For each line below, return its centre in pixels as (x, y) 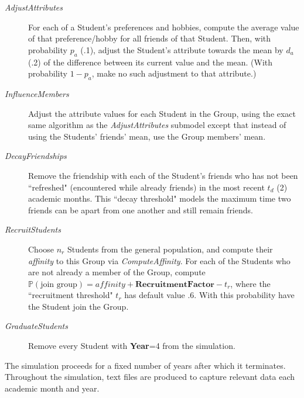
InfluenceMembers (37, 93)
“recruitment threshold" (71, 295)
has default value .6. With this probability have (209, 295)
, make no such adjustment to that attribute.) (174, 73)
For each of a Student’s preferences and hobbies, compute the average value (164, 27)
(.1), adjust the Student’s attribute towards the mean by (182, 49)
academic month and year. (52, 388)
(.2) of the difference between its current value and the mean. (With (151, 62)
